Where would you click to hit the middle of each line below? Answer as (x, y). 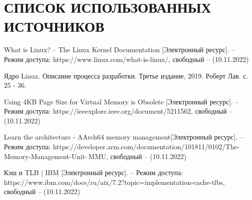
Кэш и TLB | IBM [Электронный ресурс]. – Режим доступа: (94, 172)
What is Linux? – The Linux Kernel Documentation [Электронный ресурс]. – (119, 50)
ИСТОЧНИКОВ (54, 26)
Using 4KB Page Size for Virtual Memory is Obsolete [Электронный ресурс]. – (121, 101)
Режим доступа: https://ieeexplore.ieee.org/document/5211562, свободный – (118, 111)
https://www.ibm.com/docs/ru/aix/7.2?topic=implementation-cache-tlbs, (115, 182)
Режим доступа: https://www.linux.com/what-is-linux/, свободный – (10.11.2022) (126, 59)
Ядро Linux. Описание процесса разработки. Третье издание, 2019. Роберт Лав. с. (126, 75)
